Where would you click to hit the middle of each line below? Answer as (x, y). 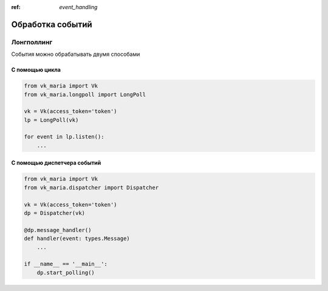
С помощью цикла (36, 70)
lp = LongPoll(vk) (51, 120)
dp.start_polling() (66, 272)
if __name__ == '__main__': (66, 264)
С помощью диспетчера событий (56, 163)
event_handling (78, 7)
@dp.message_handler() (58, 230)
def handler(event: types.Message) (77, 239)
